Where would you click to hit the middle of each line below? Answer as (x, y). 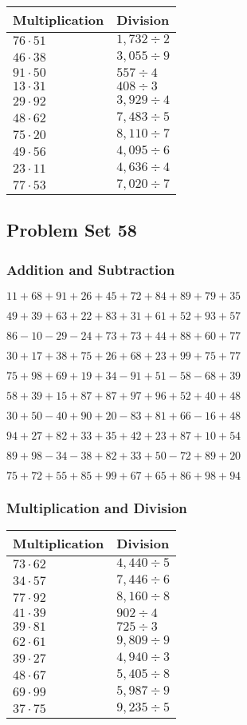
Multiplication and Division (97, 507)
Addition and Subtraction (91, 269)
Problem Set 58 (72, 230)
